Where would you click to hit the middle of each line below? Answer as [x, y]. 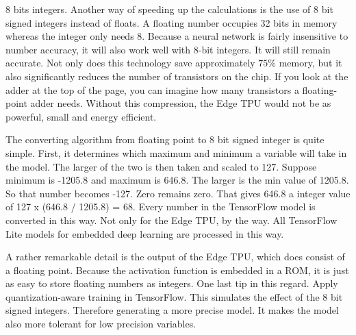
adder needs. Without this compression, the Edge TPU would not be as [181, 103]
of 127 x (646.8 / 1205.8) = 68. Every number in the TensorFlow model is [161, 207]
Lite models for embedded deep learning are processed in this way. [145, 233]
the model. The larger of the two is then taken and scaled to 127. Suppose [161, 166]
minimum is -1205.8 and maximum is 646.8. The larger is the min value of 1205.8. [177, 180]
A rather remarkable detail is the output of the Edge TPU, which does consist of [175, 257]
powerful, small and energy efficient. [81, 116]
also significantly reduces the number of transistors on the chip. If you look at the [177, 76]
